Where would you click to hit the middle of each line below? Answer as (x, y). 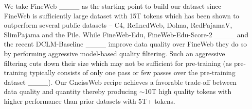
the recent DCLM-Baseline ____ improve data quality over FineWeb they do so (126, 44)
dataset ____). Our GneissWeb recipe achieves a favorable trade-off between (120, 82)
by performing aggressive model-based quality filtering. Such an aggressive (115, 53)
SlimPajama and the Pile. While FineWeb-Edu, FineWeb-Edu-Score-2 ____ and (126, 34)
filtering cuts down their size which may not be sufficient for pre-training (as (118, 63)
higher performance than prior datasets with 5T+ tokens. (90, 101)
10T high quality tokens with (188, 91)
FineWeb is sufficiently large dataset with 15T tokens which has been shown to (122, 15)
